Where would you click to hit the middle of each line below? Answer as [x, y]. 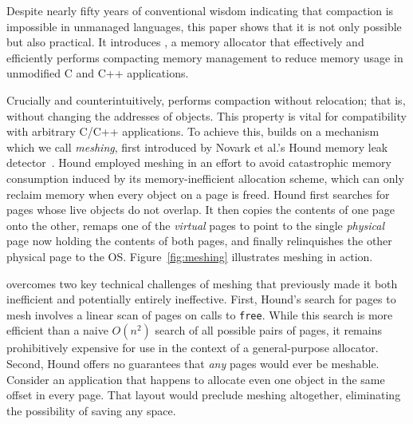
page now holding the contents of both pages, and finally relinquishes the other [199, 241]
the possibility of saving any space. [91, 410]
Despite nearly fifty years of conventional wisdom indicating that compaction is [200, 10]
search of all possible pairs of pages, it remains [268, 330]
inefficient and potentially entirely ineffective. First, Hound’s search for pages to [201, 299]
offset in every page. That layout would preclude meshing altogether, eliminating [204, 395]
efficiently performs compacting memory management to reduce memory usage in [205, 57]
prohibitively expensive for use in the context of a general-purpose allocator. [193, 348]
